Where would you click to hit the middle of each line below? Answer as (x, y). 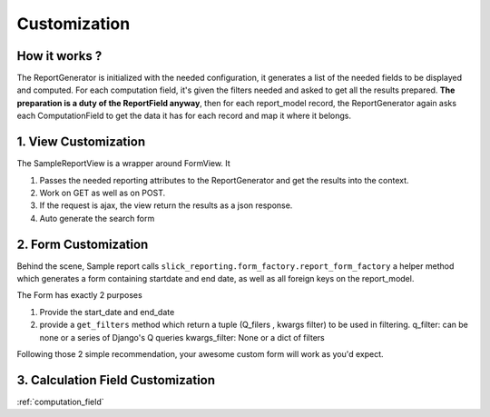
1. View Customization (81, 142)
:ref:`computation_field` (60, 402)
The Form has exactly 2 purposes (79, 295)
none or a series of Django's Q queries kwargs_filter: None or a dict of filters (182, 337)
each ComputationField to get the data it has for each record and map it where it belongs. (184, 116)
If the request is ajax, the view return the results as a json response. (166, 205)
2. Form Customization (83, 244)
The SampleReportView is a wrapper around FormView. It (123, 164)
